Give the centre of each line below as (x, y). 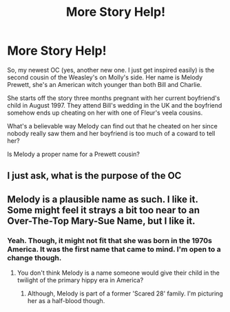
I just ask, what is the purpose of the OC (94, 176)
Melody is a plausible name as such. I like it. (103, 199)
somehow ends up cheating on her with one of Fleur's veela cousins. (105, 113)
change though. (34, 257)
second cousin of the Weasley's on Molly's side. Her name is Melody (105, 77)
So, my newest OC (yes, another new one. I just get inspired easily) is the (111, 70)
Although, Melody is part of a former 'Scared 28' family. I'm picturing (125, 293)
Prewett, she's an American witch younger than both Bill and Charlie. (105, 84)
